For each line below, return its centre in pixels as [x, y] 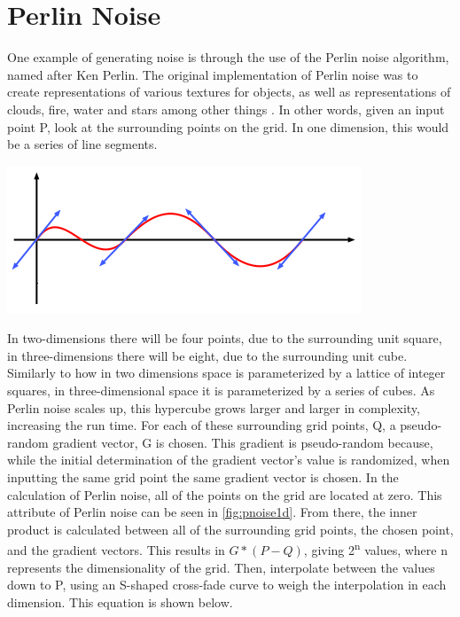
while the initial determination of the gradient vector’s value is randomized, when [229, 460]
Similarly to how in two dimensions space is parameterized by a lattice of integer [226, 373]
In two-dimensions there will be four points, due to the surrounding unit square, [225, 338]
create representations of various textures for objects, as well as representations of [229, 92]
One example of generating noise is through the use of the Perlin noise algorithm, [228, 57]
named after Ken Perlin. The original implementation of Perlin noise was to [213, 74]
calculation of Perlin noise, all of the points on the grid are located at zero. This [225, 494]
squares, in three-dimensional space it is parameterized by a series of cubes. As [221, 391]
